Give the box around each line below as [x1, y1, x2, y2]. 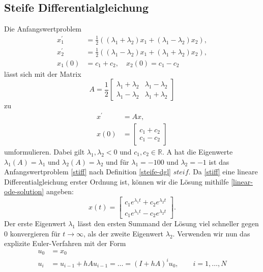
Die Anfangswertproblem [4, 23, 82, 34]
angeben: [46, 186, 74, 197]
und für [106, 156, 129, 167]
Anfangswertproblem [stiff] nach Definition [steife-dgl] [4, 166, 171, 177]
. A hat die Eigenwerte [162, 146, 233, 157]
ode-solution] [4, 186, 44, 197]
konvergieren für [10, 228, 61, 238]
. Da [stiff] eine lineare [188, 166, 258, 177]
